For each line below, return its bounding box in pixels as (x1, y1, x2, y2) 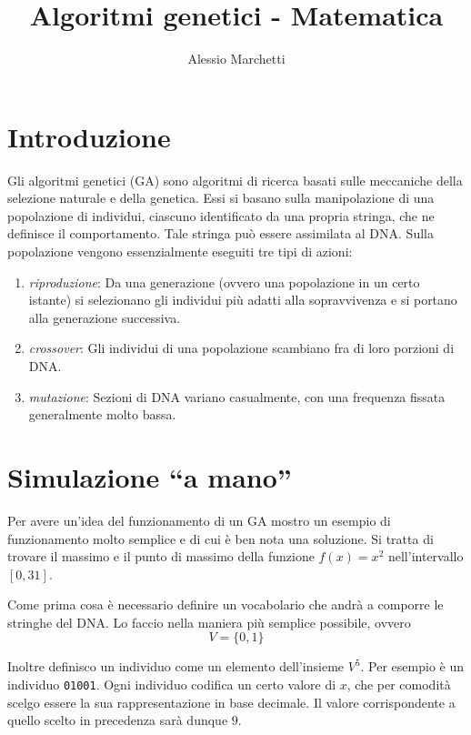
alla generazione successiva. (28, 307, 181, 327)
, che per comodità (346, 675, 451, 694)
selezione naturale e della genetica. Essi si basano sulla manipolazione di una (7, 188, 435, 207)
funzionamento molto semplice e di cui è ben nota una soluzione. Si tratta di (7, 529, 434, 548)
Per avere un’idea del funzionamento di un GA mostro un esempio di (7, 510, 391, 529)
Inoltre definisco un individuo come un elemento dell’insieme (7, 657, 345, 676)
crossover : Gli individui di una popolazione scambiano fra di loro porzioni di (28, 338, 455, 357)
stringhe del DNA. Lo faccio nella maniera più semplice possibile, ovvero (7, 612, 411, 631)
